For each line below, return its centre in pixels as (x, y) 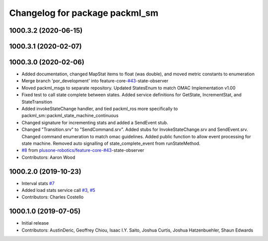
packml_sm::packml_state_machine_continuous (70, 116)
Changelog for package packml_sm (84, 13)
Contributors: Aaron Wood (48, 157)
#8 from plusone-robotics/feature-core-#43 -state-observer (83, 150)
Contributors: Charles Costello (53, 197)
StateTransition (37, 102)
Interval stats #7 (38, 183)
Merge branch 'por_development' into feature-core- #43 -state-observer (95, 81)
